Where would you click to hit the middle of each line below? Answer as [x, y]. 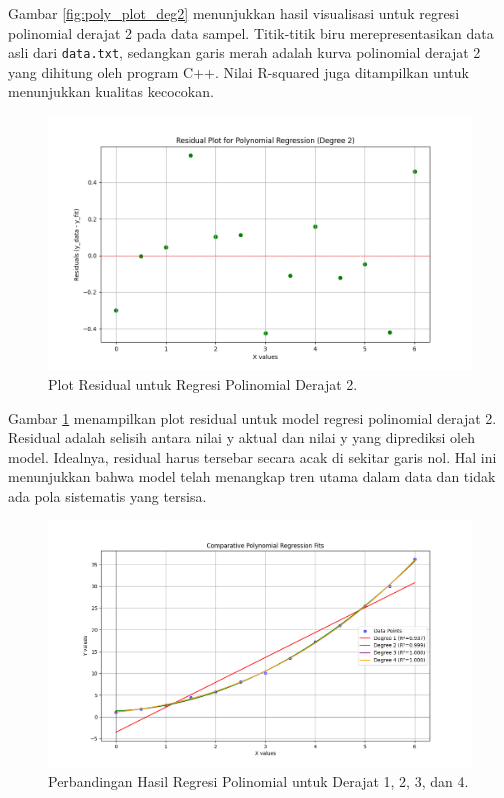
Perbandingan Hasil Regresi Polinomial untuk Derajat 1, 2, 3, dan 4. [258, 781]
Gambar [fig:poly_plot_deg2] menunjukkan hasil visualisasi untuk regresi [234, 13]
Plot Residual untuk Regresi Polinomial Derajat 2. [203, 384]
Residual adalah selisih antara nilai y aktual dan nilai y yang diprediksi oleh [241, 437]
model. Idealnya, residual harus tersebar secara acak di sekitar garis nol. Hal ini [252, 456]
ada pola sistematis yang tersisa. [107, 495]
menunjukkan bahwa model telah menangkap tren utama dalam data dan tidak [252, 476]
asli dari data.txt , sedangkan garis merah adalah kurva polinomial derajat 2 [244, 52]
